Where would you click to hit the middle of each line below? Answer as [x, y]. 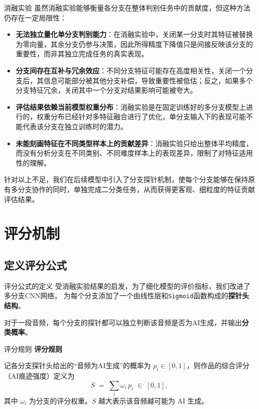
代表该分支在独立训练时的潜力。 [75, 126]
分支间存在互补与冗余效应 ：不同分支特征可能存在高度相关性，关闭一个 [131, 70]
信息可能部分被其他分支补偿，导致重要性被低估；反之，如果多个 [148, 80]
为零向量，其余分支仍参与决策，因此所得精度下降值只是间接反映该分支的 [134, 44]
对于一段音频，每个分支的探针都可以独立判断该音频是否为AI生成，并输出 [123, 322]
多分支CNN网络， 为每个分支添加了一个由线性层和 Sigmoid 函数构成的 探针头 [127, 296]
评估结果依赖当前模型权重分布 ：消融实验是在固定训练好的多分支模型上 [131, 106]
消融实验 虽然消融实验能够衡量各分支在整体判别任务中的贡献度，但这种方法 [127, 7]
